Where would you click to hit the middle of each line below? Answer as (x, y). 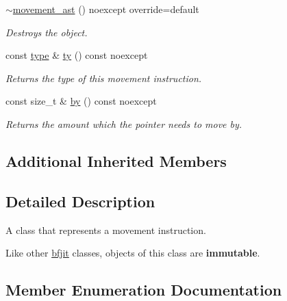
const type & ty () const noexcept (77, 55)
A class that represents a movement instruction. (106, 230)
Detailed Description (80, 201)
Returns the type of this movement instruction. (104, 78)
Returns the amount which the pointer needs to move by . (124, 123)
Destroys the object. (47, 32)
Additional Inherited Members (116, 160)
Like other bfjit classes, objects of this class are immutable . (133, 253)
